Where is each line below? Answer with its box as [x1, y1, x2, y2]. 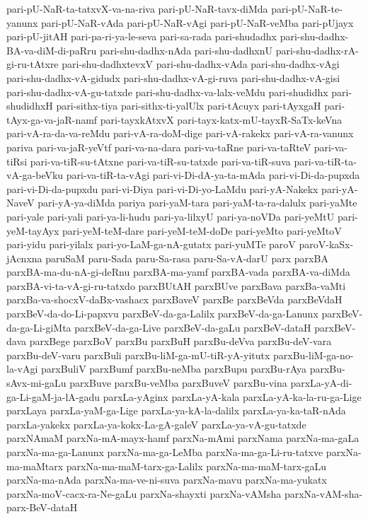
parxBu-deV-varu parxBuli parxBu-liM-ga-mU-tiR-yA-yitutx [6, 347, 270, 362]
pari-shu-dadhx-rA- [275, 42, 359, 57]
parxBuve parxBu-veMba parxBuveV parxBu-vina [69, 375, 287, 390]
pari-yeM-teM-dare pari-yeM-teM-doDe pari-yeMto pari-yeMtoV [62, 223, 342, 238]
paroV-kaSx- [299, 237, 354, 252]
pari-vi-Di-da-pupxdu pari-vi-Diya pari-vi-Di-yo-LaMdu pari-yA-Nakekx [6, 181, 318, 196]
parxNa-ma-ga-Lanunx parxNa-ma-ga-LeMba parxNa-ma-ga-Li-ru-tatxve [6, 445, 323, 459]
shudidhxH [6, 98, 53, 113]
